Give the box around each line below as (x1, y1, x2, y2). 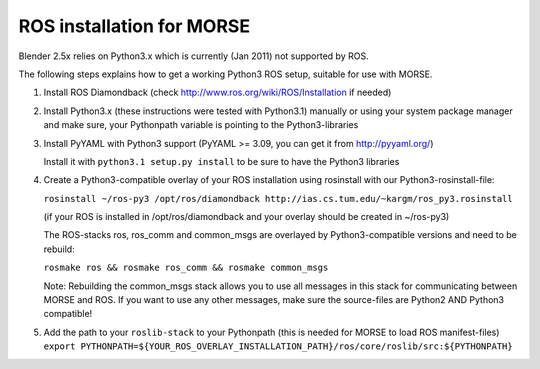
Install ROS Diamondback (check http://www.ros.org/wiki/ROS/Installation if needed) (43, 86, 392, 99)
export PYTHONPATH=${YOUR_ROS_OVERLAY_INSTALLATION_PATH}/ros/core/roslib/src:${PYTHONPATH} (43, 341, 514, 352)
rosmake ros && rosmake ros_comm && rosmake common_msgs (43, 262, 329, 274)
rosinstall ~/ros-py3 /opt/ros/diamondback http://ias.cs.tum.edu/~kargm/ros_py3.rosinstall (43, 193, 514, 204)
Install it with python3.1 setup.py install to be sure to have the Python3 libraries (43, 155, 400, 167)
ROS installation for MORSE (18, 15, 250, 37)
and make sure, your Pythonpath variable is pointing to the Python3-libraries (43, 119, 359, 131)
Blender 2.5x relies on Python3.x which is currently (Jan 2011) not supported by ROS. (18, 50, 369, 62)
